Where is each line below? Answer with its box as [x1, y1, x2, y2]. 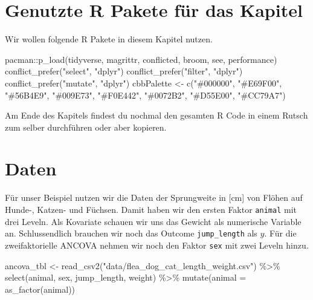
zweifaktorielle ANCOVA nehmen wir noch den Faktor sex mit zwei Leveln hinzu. [5, 238, 309, 251]
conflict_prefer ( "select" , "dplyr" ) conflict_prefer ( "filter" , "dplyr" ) [5, 65, 243, 77]
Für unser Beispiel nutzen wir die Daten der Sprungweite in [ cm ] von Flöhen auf [5, 191, 303, 204]
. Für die [264, 227, 297, 240]
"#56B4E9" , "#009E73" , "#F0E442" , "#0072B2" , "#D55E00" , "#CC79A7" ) [5, 88, 286, 101]
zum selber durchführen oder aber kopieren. [5, 120, 167, 133]
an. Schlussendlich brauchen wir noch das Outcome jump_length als [5, 227, 257, 240]
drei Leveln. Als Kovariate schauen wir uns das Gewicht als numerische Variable [5, 215, 302, 227]
